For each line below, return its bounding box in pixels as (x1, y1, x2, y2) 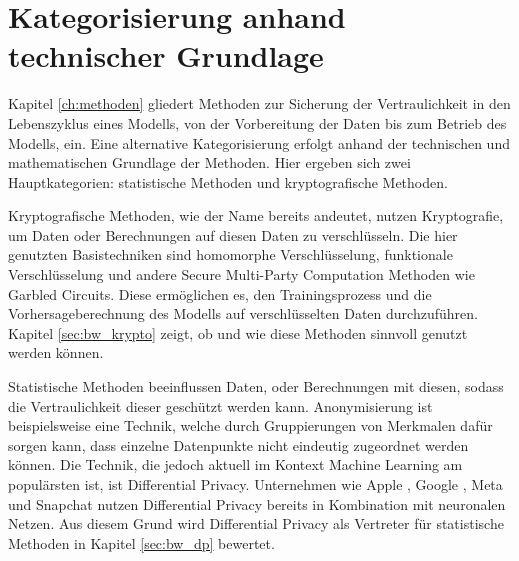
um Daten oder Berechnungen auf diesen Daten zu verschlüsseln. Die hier (8, 224, 458, 245)
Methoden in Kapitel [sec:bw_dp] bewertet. (8, 532, 275, 553)
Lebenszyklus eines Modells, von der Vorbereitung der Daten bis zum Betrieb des (8, 112, 507, 133)
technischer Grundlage (8, 35, 324, 76)
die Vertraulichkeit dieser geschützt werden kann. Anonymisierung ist (8, 395, 433, 416)
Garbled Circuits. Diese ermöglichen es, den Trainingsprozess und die (8, 283, 432, 304)
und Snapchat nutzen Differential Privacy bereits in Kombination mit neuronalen (8, 493, 506, 514)
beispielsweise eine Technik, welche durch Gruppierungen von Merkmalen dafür (8, 415, 493, 436)
